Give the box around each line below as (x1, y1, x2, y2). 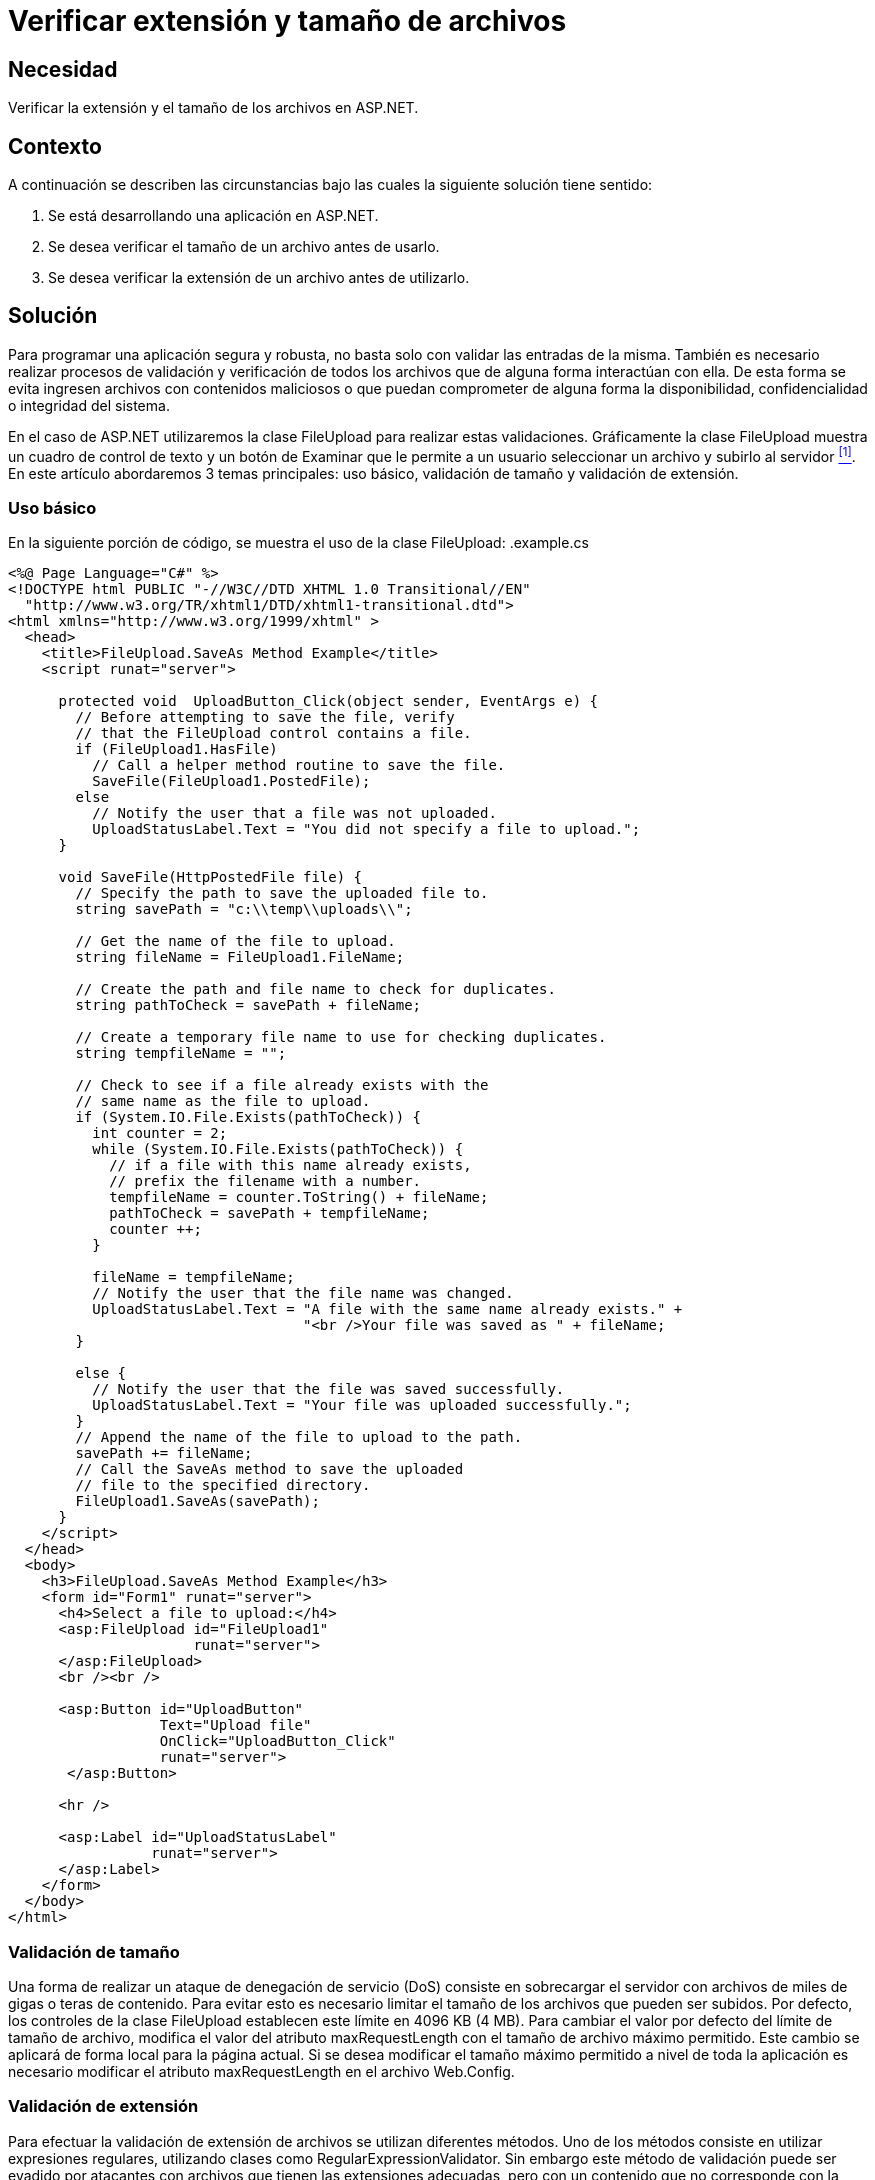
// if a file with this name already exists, (109, 1157, 472, 1174)
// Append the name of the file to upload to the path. (75, 1429, 523, 1446)
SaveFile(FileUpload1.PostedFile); (92, 773, 371, 790)
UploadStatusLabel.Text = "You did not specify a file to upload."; (92, 821, 641, 838)
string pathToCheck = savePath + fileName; (75, 997, 422, 1014)
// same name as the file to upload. (75, 1093, 371, 1110)
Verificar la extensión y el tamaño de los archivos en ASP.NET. (8, 99, 419, 117)
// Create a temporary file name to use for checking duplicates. (75, 1029, 607, 1046)
